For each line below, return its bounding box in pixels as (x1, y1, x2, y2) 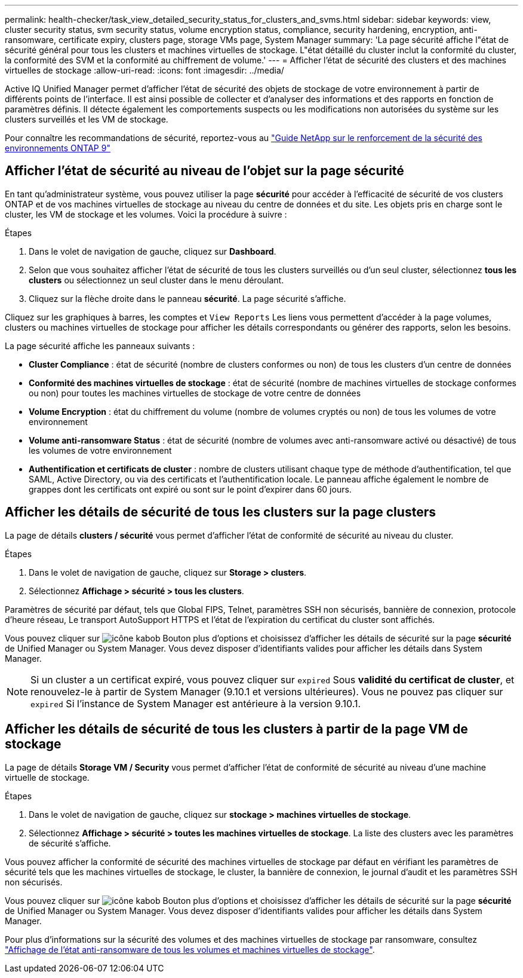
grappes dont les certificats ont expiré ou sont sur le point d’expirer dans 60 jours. (29, 484, 352, 494)
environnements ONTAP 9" (5, 143, 110, 153)
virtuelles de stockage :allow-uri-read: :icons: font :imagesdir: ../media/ (5, 65, 284, 75)
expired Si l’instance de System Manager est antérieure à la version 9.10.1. (30, 697, 361, 710)
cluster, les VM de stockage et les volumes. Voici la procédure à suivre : (5, 209, 287, 219)
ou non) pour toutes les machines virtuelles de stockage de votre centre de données (29, 387, 361, 398)
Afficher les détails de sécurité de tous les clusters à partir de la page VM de (5, 722, 468, 737)
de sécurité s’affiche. (29, 838, 111, 848)
